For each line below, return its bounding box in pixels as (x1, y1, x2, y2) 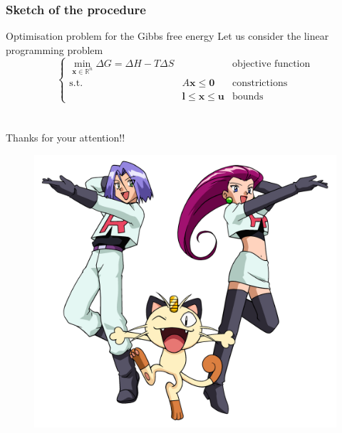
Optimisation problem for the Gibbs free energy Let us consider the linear (6, 28, 329, 43)
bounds (232, 91, 264, 102)
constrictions (232, 78, 288, 89)
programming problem (6, 42, 103, 57)
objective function (232, 58, 311, 69)
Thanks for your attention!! (6, 129, 125, 144)
